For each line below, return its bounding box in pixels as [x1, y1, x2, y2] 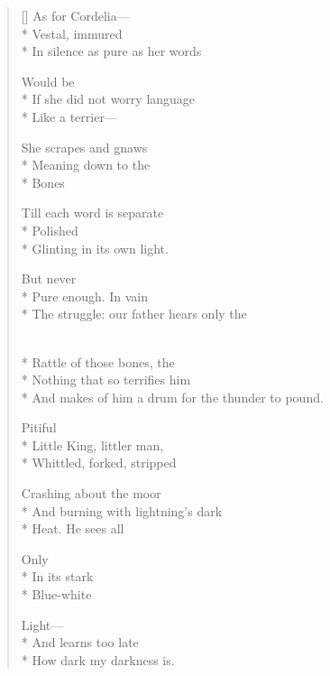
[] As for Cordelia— [21, 6, 130, 24]
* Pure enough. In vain [21, 286, 149, 305]
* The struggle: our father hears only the [21, 304, 247, 323]
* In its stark [21, 567, 94, 586]
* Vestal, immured [21, 23, 123, 42]
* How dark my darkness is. [21, 650, 175, 669]
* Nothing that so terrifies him [21, 370, 191, 389]
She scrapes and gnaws [21, 137, 148, 156]
